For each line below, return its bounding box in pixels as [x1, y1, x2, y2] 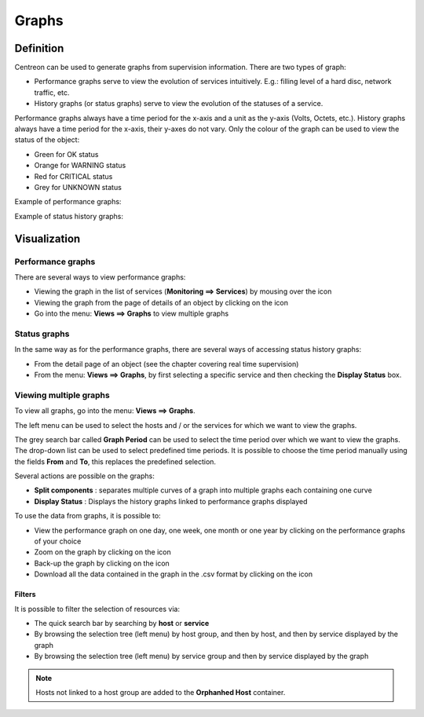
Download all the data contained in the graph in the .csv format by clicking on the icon [34, 569, 313, 579]
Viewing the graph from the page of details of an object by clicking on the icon [34, 298, 288, 307]
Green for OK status [34, 149, 99, 159]
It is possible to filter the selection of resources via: [14, 604, 181, 613]
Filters [14, 590, 36, 599]
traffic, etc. [34, 87, 70, 97]
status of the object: [14, 135, 80, 144]
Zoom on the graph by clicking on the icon [34, 547, 172, 557]
